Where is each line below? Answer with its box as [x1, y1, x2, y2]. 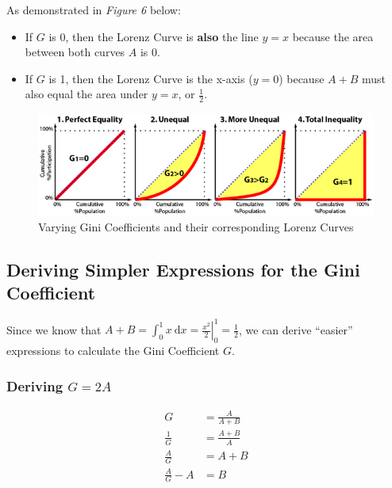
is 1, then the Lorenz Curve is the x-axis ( [48, 70, 253, 86]
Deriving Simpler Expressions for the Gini [6, 257, 360, 281]
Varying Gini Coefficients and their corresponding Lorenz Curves [38, 218, 354, 234]
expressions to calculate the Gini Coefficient [6, 342, 220, 359]
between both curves [25, 44, 125, 60]
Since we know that [6, 321, 102, 337]
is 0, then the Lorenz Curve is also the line [48, 28, 259, 44]
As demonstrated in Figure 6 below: [6, 2, 181, 17]
